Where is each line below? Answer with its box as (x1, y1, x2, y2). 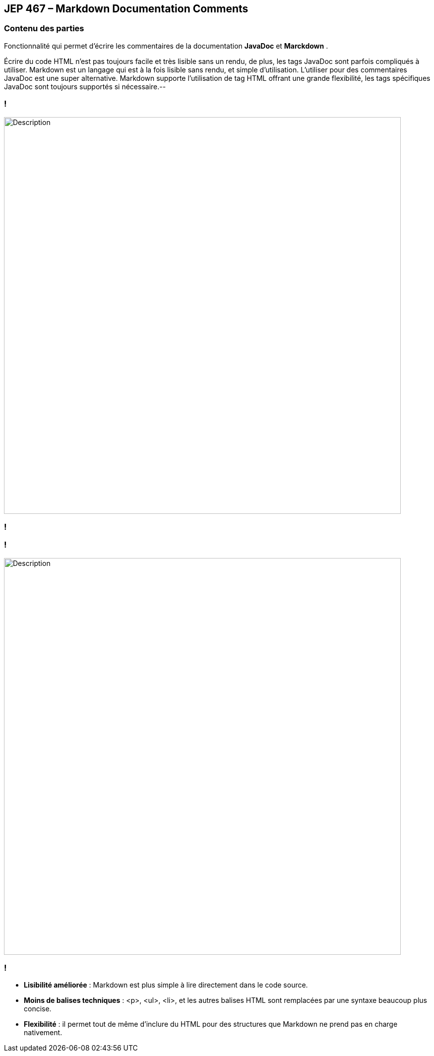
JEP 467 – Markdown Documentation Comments (4, 2, 248, 15)
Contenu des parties (4, 23, 84, 34)
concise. (24, 1004, 52, 1013)
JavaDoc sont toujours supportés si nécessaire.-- (4, 82, 166, 91)
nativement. (24, 1028, 62, 1037)
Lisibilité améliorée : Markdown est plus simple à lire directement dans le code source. (24, 981, 308, 990)
